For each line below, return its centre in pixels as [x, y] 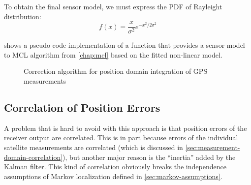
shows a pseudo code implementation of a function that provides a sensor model [125, 45]
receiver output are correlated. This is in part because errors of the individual [121, 138]
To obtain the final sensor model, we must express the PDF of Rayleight [113, 6]
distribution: [23, 16]
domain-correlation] [33, 157]
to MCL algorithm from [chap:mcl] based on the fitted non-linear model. [113, 54]
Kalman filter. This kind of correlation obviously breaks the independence [115, 167]
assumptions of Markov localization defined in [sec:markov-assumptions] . [113, 176]
